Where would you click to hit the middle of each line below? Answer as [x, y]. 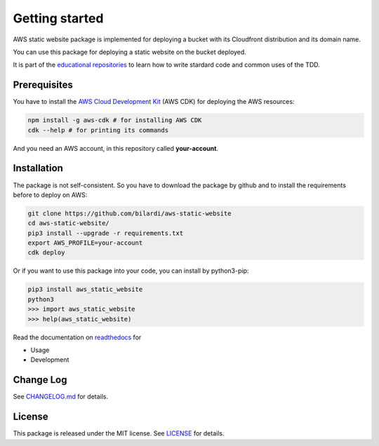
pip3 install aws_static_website [85, 290]
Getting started [58, 18]
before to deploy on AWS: [50, 195]
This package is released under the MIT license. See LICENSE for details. [119, 433]
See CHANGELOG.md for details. [61, 397]
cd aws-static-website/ [69, 223]
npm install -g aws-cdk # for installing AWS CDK [115, 120]
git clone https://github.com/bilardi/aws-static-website [129, 213]
